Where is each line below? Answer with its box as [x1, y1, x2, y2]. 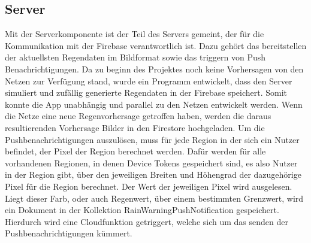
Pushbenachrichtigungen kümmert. [5, 227, 132, 239]
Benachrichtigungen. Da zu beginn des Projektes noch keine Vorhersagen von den [5, 62, 304, 75]
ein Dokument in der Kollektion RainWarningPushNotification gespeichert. [5, 203, 279, 216]
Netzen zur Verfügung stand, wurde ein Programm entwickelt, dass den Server [5, 74, 292, 87]
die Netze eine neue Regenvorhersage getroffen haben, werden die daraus [5, 110, 271, 122]
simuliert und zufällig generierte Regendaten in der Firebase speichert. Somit [5, 86, 288, 99]
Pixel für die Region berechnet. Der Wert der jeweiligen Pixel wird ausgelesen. [5, 180, 292, 192]
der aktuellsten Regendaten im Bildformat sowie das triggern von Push [5, 51, 266, 63]
